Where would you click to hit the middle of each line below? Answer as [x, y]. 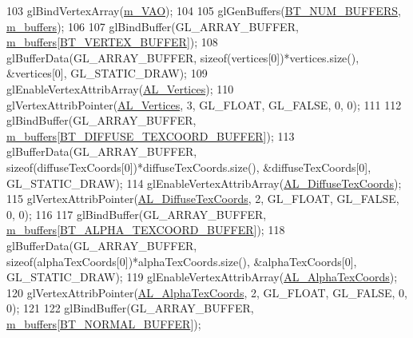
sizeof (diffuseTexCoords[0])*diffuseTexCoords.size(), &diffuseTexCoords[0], [189, 167]
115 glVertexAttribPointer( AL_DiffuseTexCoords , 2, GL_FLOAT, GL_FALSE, [203, 199]
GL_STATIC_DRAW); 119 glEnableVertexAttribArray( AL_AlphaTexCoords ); [202, 277]
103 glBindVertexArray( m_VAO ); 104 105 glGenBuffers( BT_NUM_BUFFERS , [204, 10]
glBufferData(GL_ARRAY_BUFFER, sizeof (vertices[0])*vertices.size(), [183, 57]
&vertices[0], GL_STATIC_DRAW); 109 [107, 73]
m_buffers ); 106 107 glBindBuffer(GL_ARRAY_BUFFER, [153, 26]
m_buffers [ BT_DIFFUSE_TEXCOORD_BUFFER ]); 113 [151, 135]
